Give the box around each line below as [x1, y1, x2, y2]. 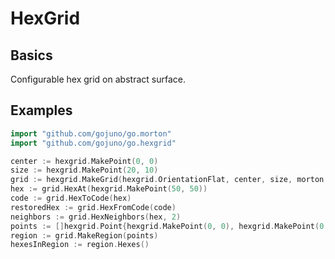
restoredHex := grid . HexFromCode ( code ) [10, 202, 177, 212]
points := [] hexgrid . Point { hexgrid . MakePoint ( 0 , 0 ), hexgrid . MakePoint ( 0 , [10, 221, 329, 231]
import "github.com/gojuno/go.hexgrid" [10, 138, 177, 148]
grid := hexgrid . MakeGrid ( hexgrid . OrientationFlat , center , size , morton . [10, 175, 329, 185]
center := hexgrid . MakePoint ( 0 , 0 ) [10, 156, 159, 166]
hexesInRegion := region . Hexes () [10, 240, 150, 250]
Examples [10, 102, 73, 119]
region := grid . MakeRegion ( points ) [10, 230, 159, 241]
